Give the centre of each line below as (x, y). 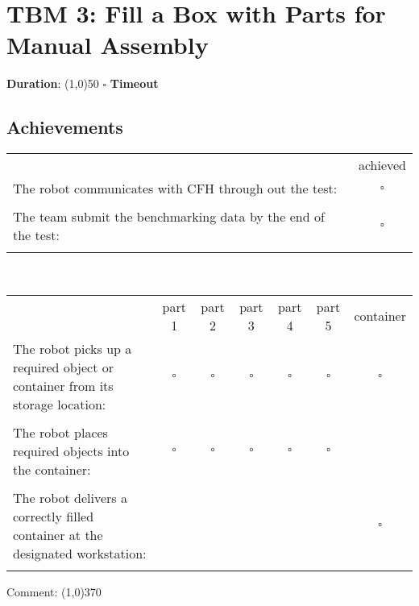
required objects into (71, 450)
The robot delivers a (70, 497)
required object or (64, 367)
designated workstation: (80, 553)
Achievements (65, 127)
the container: (52, 469)
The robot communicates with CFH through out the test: (175, 189)
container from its (63, 385)
